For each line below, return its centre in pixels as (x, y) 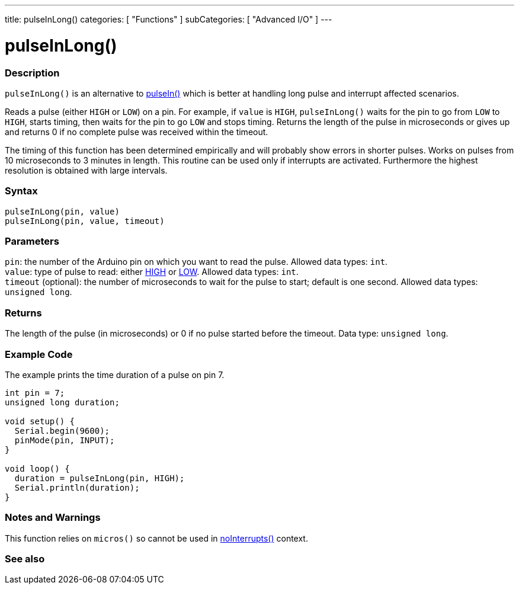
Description (32, 73)
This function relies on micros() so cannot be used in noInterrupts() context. (156, 538)
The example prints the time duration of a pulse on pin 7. (115, 374)
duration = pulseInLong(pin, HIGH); (100, 478)
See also (25, 559)
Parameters (32, 241)
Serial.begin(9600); (62, 430)
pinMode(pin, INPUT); (65, 440)
